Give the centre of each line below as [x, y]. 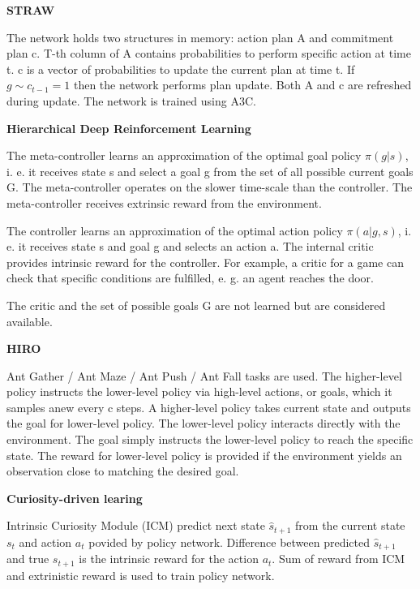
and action [45, 542]
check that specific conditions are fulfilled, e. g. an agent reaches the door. [190, 278]
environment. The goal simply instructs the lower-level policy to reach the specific [210, 439]
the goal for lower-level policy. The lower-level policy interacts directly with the [204, 423]
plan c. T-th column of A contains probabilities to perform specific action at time [209, 53]
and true [28, 559]
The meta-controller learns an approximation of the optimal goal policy [184, 155]
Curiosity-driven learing [75, 498]
